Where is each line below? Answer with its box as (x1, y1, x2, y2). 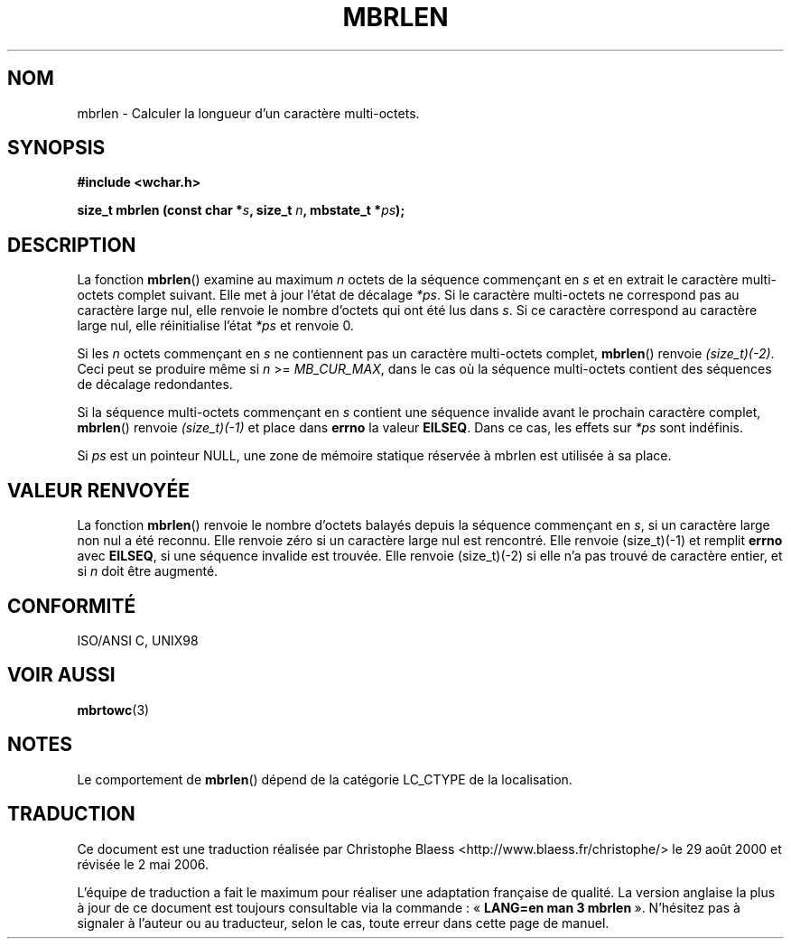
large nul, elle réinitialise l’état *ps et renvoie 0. (77, 318, 354, 334)
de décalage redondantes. (77, 376, 233, 393)
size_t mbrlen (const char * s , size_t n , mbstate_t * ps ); (77, 202, 405, 218)
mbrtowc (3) (77, 701, 150, 718)
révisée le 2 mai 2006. (77, 856, 209, 872)
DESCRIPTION (7, 233, 136, 256)
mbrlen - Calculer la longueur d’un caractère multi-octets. (77, 105, 420, 121)
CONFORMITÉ (7, 594, 136, 617)
